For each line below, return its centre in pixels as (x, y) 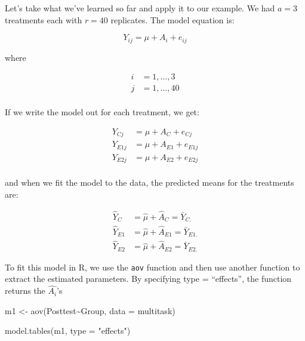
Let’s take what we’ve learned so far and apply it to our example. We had (140, 8)
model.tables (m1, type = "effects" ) (68, 331)
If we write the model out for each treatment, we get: (102, 112)
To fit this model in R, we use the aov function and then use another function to (152, 267)
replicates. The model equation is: (172, 19)
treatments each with (44, 19)
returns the (25, 291)
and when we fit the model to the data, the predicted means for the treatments (150, 182)
